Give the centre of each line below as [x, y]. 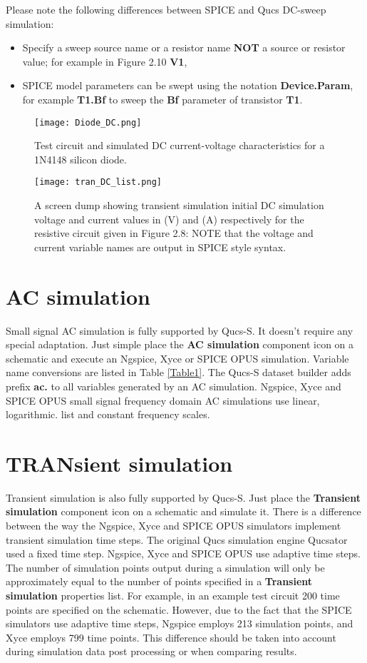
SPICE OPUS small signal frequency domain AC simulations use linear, [163, 400]
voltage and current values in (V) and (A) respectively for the [169, 219]
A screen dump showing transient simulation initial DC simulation [179, 205]
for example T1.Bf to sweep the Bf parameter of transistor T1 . [162, 99]
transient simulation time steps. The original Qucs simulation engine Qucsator [177, 539]
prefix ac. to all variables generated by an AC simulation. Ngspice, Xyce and [174, 386]
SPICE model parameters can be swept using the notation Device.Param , [188, 85]
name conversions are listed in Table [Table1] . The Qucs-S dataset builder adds [179, 372]
